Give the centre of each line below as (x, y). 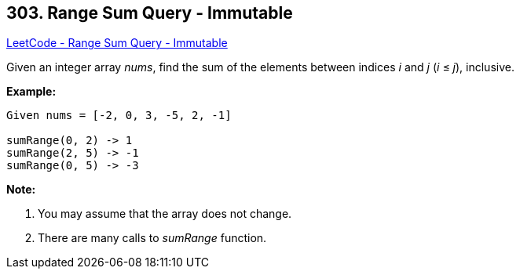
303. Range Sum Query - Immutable (150, 13)
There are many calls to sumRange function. (152, 238)
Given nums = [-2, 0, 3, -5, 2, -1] (119, 116)
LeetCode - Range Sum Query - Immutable (117, 43)
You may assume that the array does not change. (165, 214)
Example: (31, 92)
